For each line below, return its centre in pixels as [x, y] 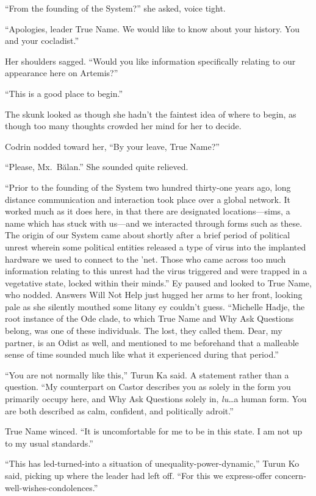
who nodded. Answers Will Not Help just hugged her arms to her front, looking [154, 295]
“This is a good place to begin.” [64, 93]
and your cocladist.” [42, 41]
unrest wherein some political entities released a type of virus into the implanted [156, 246]
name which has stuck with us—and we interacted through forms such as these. [154, 223]
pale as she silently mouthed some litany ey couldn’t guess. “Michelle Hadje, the [155, 306]
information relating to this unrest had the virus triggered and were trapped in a [156, 271]
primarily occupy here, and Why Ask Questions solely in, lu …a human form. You [156, 399]
